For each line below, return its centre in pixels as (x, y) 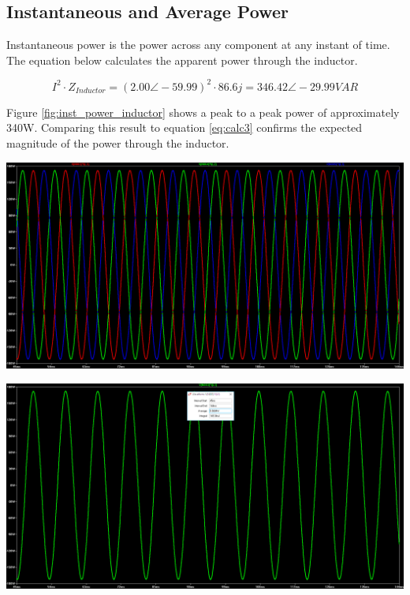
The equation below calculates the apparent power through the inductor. (182, 60)
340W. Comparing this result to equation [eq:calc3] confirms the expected (184, 127)
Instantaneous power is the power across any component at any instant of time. (198, 45)
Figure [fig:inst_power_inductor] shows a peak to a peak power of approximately (203, 112)
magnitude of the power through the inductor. (118, 143)
